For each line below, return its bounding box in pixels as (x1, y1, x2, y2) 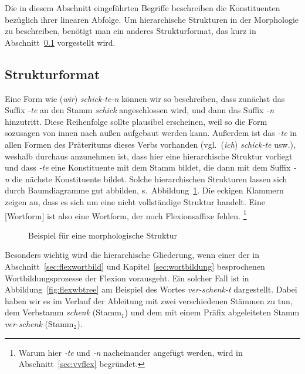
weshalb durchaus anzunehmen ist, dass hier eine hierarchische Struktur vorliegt (5, 149, 293, 162)
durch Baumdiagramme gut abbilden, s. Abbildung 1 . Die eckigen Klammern (5, 184, 284, 196)
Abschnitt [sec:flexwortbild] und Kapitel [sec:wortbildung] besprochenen (5, 260, 265, 272)
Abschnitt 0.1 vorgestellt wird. (5, 36, 116, 48)
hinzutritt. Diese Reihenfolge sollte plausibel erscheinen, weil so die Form (5, 115, 267, 127)
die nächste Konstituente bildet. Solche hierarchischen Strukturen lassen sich (12, 172, 287, 185)
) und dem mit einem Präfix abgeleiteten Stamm (124, 306, 300, 318)
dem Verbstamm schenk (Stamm (5, 306, 121, 318)
